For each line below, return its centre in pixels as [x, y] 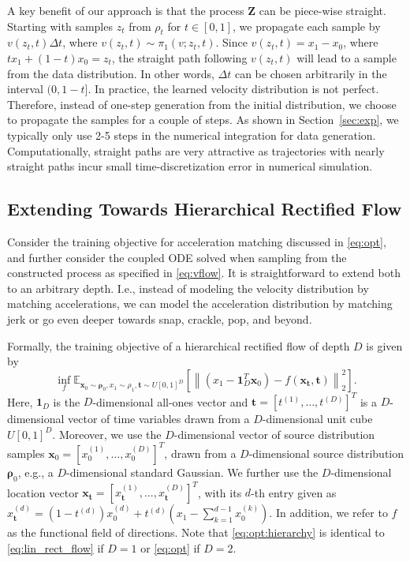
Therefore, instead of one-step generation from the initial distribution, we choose [202, 104]
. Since [231, 42]
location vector [43, 492]
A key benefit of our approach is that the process [126, 10]
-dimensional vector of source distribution [274, 434]
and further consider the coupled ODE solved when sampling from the [177, 257]
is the [67, 401]
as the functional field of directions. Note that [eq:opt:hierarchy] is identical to [196, 532]
